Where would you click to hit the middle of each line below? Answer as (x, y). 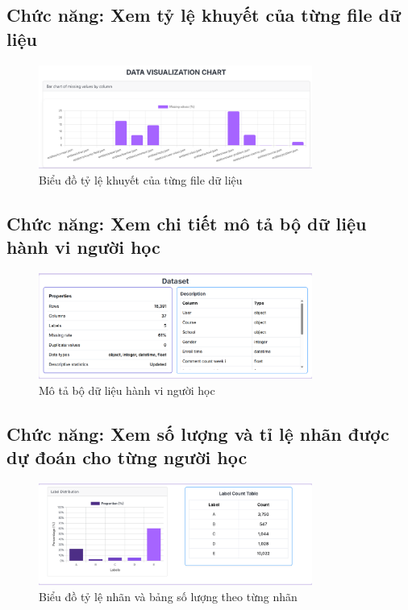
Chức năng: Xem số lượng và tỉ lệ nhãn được (198, 433)
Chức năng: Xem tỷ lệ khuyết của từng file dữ (204, 15)
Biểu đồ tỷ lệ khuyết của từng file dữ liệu (141, 179)
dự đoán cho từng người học (127, 457)
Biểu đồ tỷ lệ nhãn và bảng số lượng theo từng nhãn (168, 596)
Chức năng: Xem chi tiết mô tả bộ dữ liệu (187, 223)
